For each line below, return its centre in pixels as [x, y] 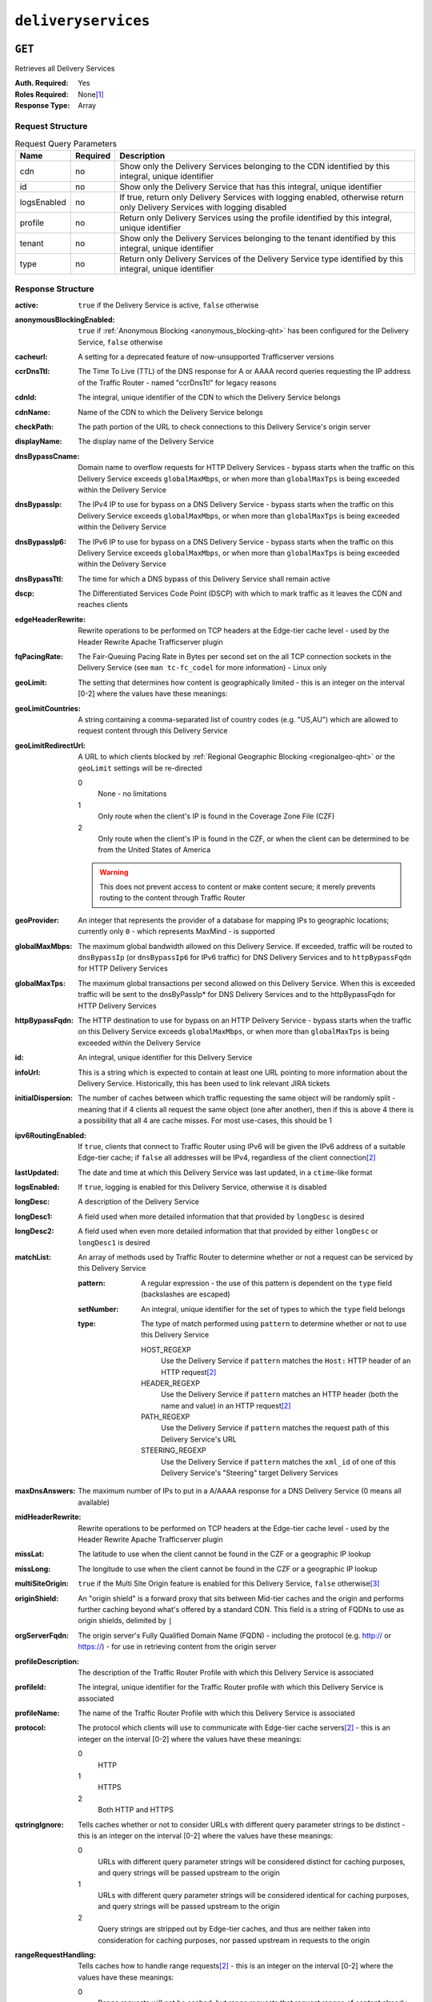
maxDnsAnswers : [45, 1491]
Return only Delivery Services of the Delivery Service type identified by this [262, 259]
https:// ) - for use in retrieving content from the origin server [177, 1646]
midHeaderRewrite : [48, 1517]
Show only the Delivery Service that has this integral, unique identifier [251, 187]
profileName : [37, 1713]
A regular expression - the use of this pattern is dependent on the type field [266, 1283]
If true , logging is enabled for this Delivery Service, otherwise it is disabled [202, 1187]
